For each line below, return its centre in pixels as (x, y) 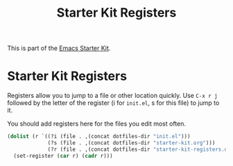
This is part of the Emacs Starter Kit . (59, 48)
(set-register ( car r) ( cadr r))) (63, 156)
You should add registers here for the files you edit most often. (96, 124)
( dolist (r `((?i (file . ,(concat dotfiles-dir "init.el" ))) (99, 137)
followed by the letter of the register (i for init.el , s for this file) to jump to (113, 103)
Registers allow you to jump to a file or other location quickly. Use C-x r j (112, 96)
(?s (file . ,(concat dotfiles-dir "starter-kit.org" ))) (131, 143)
